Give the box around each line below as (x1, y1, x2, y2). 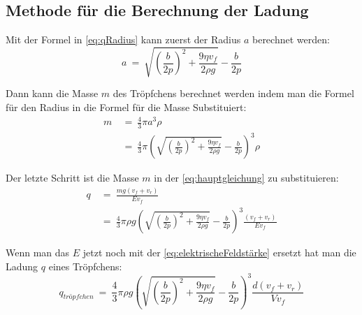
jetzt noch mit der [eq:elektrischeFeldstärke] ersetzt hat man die (82, 245, 356, 260)
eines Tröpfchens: (48, 258, 122, 273)
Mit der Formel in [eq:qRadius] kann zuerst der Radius (6, 32, 241, 47)
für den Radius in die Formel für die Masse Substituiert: (6, 99, 247, 114)
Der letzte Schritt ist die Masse (6, 170, 139, 185)
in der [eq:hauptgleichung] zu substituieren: (154, 170, 339, 185)
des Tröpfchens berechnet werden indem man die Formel (113, 86, 354, 101)
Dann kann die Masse (6, 86, 99, 101)
